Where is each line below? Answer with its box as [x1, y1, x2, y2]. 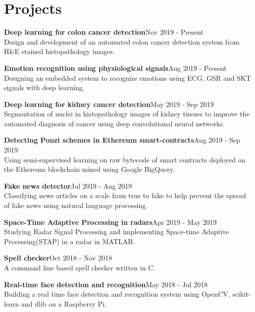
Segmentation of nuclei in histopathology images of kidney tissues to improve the [4, 108, 250, 119]
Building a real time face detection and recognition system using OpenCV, [4, 289, 230, 299]
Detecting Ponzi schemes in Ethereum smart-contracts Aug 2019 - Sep [4, 135, 241, 145]
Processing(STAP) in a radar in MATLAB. [4, 236, 135, 246]
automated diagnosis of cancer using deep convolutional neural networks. [4, 118, 225, 128]
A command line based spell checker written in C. [4, 262, 155, 272]
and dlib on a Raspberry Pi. [21, 298, 106, 309]
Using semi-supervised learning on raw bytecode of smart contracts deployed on [4, 154, 246, 164]
